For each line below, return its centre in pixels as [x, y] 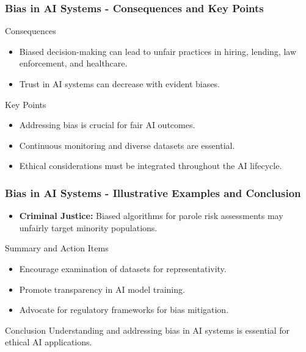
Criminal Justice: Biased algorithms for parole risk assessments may [151, 216]
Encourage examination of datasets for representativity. [123, 268]
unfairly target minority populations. [88, 227]
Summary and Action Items [57, 248]
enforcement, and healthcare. [73, 63]
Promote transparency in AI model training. [102, 289]
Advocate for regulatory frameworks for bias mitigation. [124, 310]
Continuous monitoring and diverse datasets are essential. [127, 145]
